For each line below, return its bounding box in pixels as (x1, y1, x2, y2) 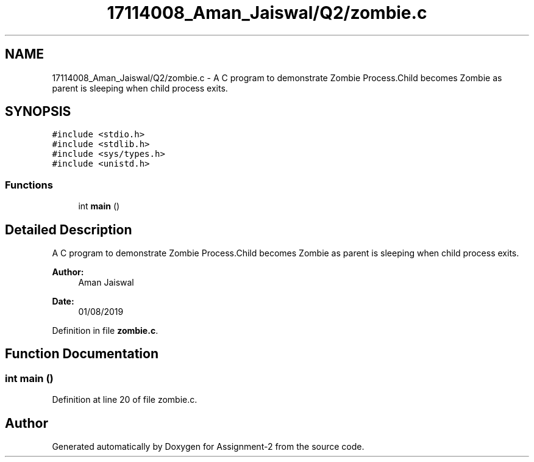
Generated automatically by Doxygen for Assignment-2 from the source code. (52, 441, 365, 452)
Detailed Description (5, 222, 132, 237)
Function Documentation (5, 346, 158, 362)
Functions (5, 178, 53, 191)
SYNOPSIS (5, 104, 71, 120)
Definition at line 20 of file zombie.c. (52, 394, 198, 405)
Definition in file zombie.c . (52, 325, 158, 336)
